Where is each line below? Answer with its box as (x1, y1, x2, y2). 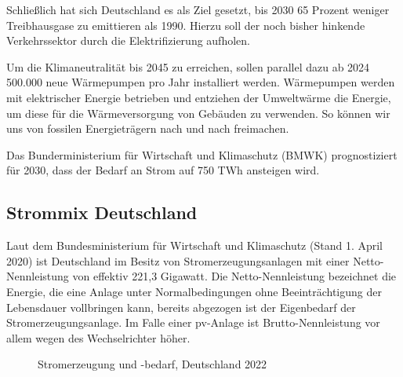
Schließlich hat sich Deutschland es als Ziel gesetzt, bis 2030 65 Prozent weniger (6, 2, 390, 17)
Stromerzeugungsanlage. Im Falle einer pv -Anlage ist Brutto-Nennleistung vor (6, 314, 380, 331)
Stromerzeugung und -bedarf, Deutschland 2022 (38, 356, 267, 372)
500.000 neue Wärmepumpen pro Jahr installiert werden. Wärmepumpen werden (6, 74, 395, 90)
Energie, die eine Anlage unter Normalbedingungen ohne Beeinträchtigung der (6, 283, 382, 299)
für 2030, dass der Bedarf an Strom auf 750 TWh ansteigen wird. (6, 162, 320, 178)
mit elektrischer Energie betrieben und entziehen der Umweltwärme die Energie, (6, 89, 391, 105)
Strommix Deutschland (6, 200, 198, 225)
